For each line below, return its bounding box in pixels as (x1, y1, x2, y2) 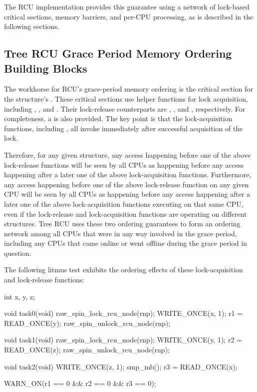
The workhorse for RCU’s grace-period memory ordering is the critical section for (4, 84, 254, 94)
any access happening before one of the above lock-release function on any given (4, 179, 249, 189)
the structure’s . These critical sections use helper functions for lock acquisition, (4, 93, 248, 104)
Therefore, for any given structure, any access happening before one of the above (4, 149, 251, 160)
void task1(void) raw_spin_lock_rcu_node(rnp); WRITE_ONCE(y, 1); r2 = (4, 334, 242, 345)
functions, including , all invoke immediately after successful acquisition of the (4, 123, 243, 133)
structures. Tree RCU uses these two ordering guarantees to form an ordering (4, 218, 241, 229)
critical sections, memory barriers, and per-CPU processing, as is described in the (4, 11, 254, 22)
